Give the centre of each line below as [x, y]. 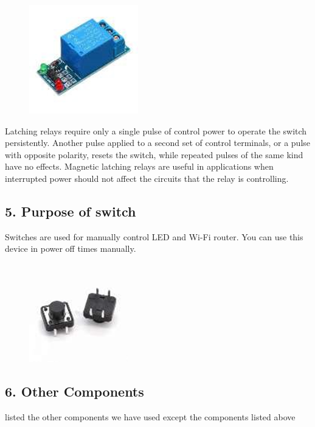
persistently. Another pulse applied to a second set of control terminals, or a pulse [158, 143]
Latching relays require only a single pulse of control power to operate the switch [156, 130]
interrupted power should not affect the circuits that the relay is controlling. [147, 178]
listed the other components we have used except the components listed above [150, 416]
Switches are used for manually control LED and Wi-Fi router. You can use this [154, 236]
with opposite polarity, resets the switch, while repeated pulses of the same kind [154, 154]
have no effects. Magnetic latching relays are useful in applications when [139, 166]
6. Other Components [74, 391]
